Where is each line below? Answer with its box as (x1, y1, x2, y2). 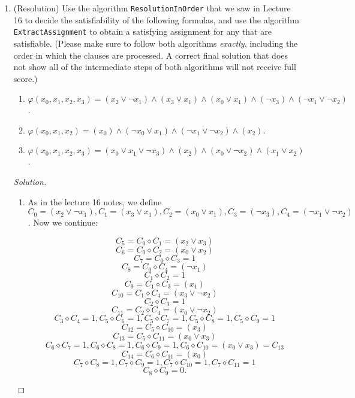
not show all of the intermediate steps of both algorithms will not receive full (13, 60, 296, 73)
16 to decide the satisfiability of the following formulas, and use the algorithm (13, 13, 299, 26)
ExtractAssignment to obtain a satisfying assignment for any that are (13, 25, 272, 38)
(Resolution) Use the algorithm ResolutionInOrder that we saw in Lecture (13, 2, 291, 14)
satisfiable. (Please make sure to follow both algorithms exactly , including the (13, 37, 298, 49)
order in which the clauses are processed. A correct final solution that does (13, 48, 288, 61)
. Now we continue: (28, 216, 98, 229)
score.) (13, 72, 38, 84)
